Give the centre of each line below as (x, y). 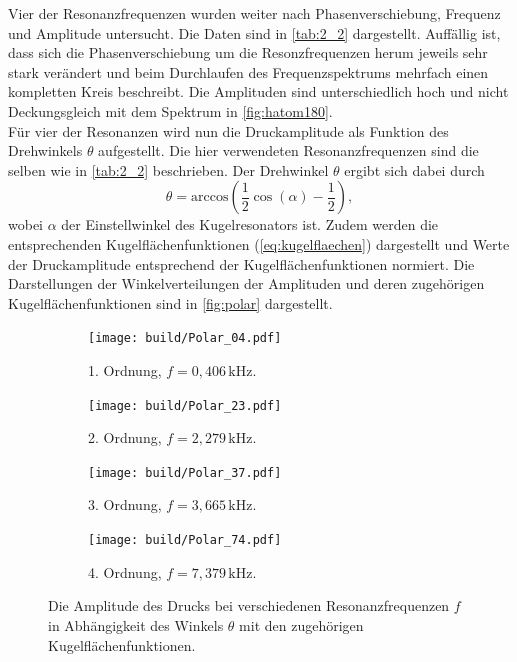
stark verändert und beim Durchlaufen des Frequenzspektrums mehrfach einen (248, 71)
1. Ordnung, (125, 369)
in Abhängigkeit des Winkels (136, 624)
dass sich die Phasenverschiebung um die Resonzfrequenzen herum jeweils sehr (248, 52)
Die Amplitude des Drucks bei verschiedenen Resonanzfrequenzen (249, 605)
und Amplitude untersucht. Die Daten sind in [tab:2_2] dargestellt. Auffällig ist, (254, 32)
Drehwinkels (45, 150)
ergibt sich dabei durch (414, 169)
